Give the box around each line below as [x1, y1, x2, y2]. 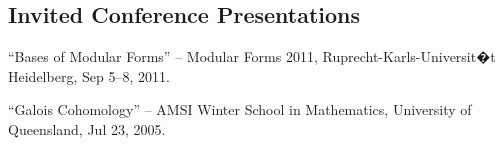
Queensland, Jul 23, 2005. [8, 118, 166, 139]
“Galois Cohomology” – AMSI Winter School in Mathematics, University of [8, 99, 472, 120]
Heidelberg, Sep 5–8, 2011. [8, 65, 170, 86]
